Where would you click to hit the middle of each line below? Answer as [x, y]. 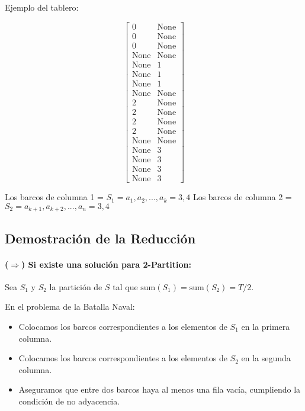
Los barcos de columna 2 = [242, 197]
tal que [125, 286]
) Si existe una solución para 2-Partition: [106, 264]
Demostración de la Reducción [100, 238]
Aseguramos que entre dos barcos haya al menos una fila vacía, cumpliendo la [160, 389]
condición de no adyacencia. [69, 401]
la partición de [76, 286]
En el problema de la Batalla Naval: [70, 306]
